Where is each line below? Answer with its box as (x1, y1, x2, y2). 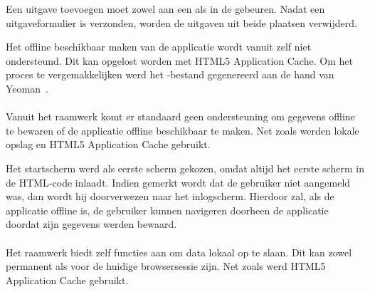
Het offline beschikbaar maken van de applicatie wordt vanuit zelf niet (6, 39, 312, 54)
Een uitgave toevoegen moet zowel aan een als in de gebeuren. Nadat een (6, 1, 325, 16)
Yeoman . (6, 80, 48, 95)
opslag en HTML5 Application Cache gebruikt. (6, 137, 211, 152)
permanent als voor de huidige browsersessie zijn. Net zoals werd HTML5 (6, 259, 326, 273)
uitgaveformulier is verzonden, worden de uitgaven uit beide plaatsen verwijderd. (6, 15, 357, 30)
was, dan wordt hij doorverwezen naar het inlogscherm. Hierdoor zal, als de (6, 189, 334, 204)
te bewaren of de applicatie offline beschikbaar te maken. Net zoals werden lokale (6, 122, 359, 137)
